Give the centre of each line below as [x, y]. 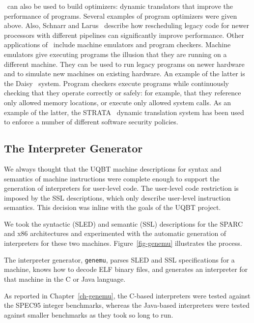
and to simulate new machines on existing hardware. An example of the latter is [125, 73]
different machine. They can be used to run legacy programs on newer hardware [124, 64]
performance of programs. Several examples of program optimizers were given [121, 15]
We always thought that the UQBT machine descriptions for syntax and [113, 168]
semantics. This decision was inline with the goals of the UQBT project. [113, 207]
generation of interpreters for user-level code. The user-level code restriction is [121, 188]
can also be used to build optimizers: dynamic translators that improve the [120, 6]
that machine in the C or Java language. [65, 279]
